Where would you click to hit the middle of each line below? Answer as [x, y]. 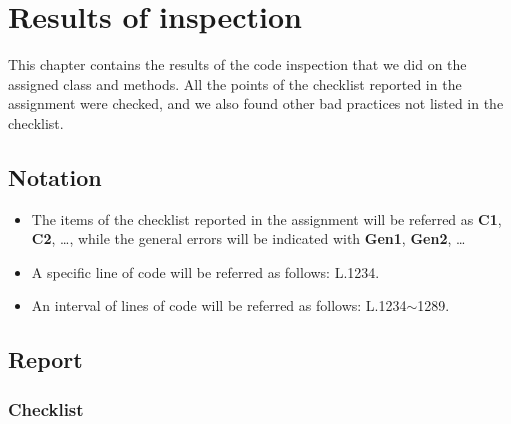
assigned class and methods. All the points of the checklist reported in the [235, 83]
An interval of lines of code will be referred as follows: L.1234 [219, 305]
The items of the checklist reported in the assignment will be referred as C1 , [266, 218]
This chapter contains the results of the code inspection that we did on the [237, 64]
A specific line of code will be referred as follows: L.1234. [205, 271]
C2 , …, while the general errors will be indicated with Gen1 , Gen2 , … [248, 238]
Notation [55, 176]
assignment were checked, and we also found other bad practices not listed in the [256, 103]
